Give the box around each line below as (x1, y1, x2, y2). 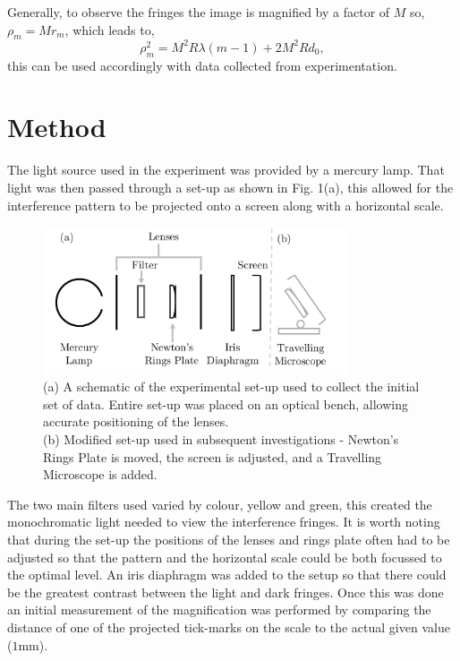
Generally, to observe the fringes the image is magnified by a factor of (7, 3, 390, 21)
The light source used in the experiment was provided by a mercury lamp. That (7, 160, 445, 179)
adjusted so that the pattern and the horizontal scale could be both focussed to (7, 547, 442, 566)
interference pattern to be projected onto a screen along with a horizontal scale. (7, 195, 444, 214)
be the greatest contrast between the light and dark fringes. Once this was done (7, 582, 444, 601)
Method (7, 108, 106, 145)
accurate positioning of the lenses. (43, 412, 229, 431)
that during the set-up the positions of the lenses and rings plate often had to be (7, 529, 450, 548)
